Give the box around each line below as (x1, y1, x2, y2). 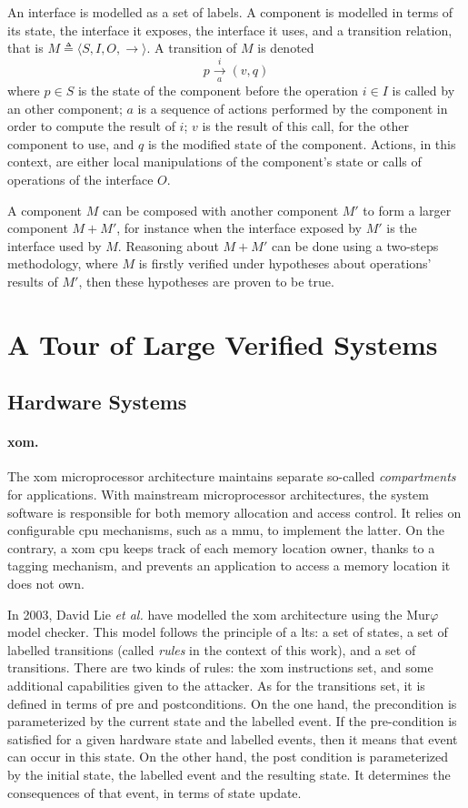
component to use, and (7, 134, 134, 153)
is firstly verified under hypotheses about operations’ (138, 254, 432, 273)
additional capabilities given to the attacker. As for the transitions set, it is (7, 675, 425, 694)
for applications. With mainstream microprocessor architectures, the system (7, 485, 429, 504)
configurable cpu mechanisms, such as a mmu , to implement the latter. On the (7, 520, 445, 540)
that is (7, 38, 44, 57)
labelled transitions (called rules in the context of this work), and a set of (7, 640, 416, 659)
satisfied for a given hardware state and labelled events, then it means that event (7, 729, 458, 748)
